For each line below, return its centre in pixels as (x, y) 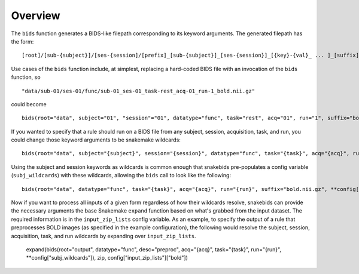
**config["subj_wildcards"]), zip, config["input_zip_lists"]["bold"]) (107, 258)
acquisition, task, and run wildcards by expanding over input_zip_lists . (104, 236)
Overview (36, 16)
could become (29, 104)
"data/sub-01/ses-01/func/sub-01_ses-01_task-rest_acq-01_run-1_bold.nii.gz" (139, 91)
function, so (26, 77)
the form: (22, 41)
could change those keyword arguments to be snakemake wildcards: (96, 140)
